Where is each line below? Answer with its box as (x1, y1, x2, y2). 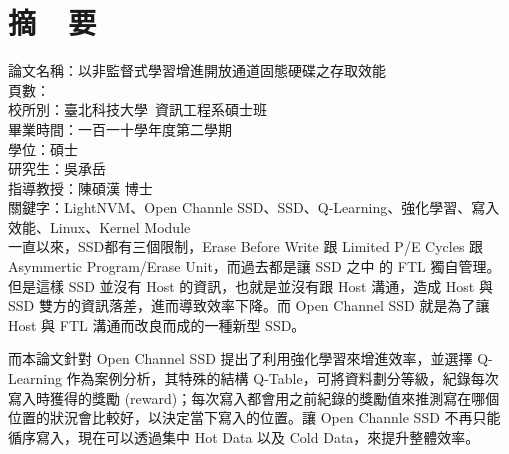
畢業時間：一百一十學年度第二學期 (8, 118, 232, 139)
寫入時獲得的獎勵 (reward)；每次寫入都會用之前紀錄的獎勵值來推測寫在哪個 (8, 387, 500, 408)
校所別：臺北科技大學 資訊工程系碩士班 (8, 99, 267, 120)
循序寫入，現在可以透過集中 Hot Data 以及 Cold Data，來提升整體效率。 (8, 426, 480, 447)
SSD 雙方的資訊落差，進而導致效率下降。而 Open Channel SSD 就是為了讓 (8, 295, 490, 316)
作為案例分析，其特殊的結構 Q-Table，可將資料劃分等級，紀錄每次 (66, 368, 499, 389)
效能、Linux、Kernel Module (8, 216, 191, 237)
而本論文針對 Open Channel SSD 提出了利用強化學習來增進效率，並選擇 (8, 348, 473, 369)
